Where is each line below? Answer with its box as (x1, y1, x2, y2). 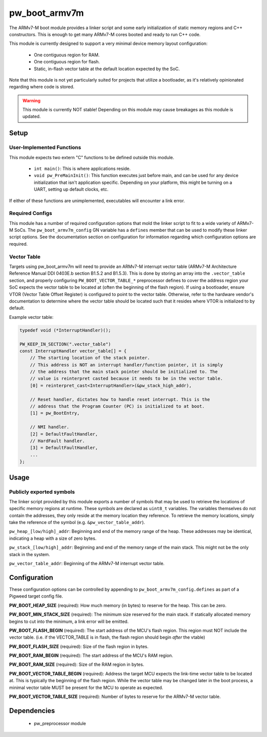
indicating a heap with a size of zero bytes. (9, 535, 96, 541)
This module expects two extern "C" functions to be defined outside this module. (9, 154, 175, 160)
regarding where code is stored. (9, 84, 75, 90)
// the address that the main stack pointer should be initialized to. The (30, 369, 218, 375)
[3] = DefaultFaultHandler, (30, 445, 98, 451)
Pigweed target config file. (9, 593, 63, 599)
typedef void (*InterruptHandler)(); (19, 327, 111, 333)
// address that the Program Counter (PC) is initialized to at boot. (30, 403, 205, 409)
